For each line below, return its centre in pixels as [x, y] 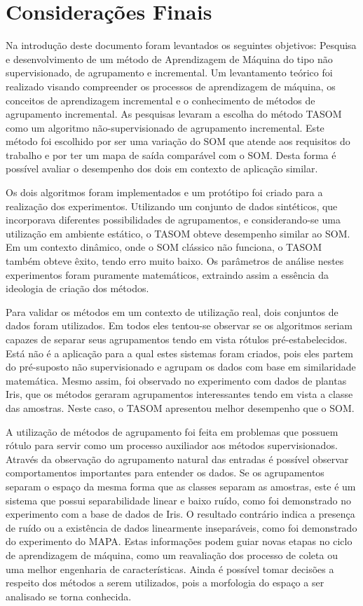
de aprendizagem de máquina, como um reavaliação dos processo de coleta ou [172, 555]
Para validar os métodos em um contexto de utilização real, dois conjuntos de [172, 311]
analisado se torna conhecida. [69, 596]
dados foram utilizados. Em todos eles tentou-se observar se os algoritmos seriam [179, 325]
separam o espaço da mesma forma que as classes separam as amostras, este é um [181, 486]
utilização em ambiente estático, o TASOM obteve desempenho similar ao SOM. [178, 233]
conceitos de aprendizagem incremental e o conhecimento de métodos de [160, 100]
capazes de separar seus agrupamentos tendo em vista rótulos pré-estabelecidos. [177, 339]
